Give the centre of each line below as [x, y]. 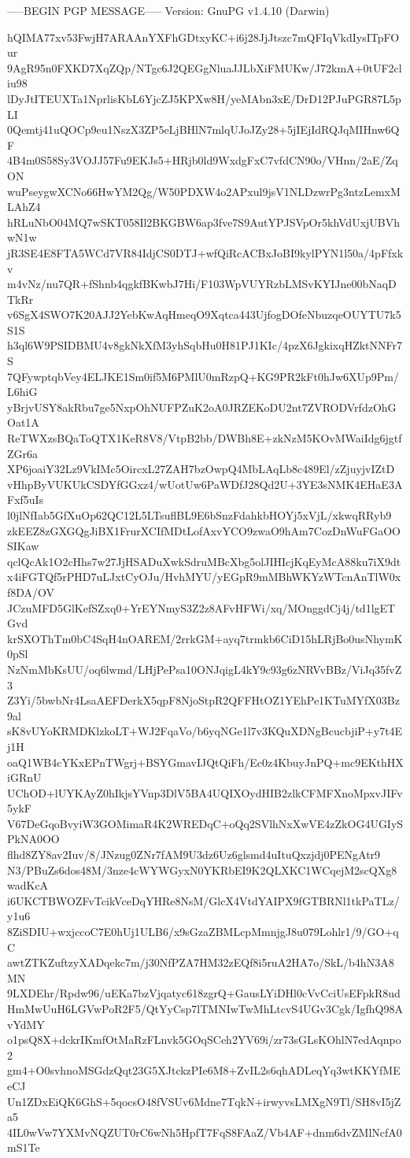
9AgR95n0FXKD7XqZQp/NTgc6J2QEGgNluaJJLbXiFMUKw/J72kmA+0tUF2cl [205, 67]
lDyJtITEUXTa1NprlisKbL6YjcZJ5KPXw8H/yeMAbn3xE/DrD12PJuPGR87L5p [204, 98]
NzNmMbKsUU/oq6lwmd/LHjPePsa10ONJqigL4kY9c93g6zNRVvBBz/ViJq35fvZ [205, 669]
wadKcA [28, 885]
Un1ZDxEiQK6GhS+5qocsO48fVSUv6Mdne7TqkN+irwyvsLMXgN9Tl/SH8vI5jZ [204, 1101]
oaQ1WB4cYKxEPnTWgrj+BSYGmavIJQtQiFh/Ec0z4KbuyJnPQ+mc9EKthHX [205, 762]
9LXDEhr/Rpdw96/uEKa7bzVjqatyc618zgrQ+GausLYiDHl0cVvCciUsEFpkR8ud [204, 993]
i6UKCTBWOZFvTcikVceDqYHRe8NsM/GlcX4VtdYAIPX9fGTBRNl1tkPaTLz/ [203, 900]
